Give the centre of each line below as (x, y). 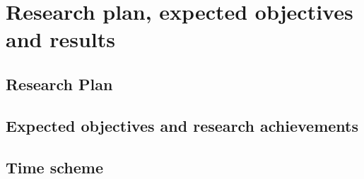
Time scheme (54, 167)
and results (60, 39)
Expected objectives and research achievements (182, 125)
